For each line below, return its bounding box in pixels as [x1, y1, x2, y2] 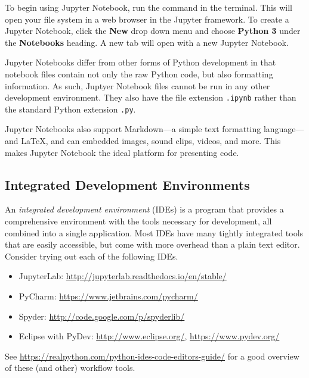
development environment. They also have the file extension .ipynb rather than [5, 91, 296, 104]
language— [263, 123, 304, 135]
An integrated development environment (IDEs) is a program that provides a [5, 203, 284, 215]
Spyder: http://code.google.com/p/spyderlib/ [18, 310, 185, 322]
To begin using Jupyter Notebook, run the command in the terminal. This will [5, 1, 292, 13]
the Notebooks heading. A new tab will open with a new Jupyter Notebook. [5, 36, 289, 48]
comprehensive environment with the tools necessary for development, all [5, 215, 272, 227]
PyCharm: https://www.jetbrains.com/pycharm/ [18, 290, 198, 302]
